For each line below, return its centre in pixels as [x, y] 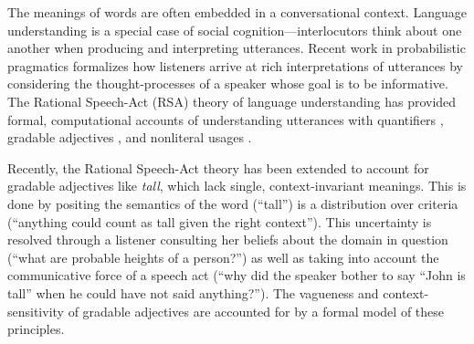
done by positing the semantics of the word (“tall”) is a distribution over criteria [233, 203]
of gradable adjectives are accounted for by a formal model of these [256, 311]
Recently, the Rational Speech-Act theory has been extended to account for [218, 167]
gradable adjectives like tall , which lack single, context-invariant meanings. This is [237, 186]
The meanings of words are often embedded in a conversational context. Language [237, 12]
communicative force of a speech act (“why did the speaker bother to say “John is [237, 275]
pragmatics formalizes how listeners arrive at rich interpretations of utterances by [235, 65]
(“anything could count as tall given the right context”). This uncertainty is [220, 221]
